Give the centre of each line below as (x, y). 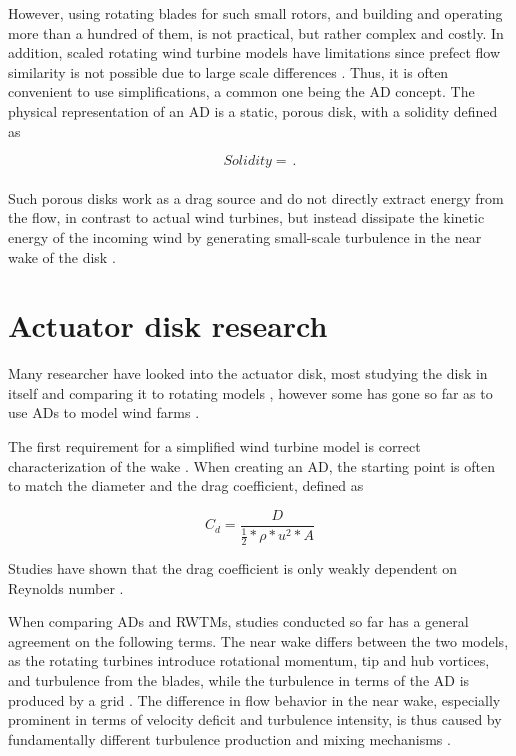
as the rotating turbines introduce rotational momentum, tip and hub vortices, (249, 660)
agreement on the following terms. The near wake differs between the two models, (258, 640)
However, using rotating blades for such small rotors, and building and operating (255, 13)
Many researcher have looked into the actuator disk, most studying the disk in (248, 373)
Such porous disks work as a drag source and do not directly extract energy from (256, 197)
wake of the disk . (62, 256)
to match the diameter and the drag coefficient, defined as (186, 485)
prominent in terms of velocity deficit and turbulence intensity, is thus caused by (255, 719)
